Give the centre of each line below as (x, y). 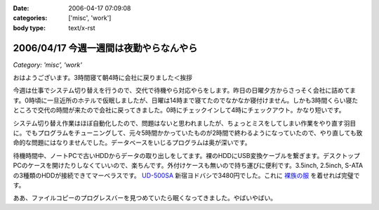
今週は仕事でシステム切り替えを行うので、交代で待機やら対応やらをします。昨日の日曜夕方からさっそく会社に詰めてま (184, 91)
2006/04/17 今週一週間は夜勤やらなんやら (105, 48)
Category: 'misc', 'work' (47, 65)
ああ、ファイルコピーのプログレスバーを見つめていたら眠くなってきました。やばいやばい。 (145, 198)
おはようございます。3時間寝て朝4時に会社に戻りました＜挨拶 (103, 78)
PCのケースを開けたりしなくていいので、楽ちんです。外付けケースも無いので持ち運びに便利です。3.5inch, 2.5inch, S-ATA (188, 166)
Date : (21, 8)
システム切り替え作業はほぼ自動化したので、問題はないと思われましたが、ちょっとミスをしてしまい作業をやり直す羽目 (185, 123)
